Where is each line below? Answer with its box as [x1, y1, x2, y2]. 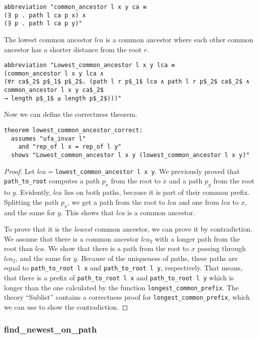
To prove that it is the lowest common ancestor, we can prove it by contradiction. [4, 224, 253, 234]
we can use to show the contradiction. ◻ [4, 302, 128, 312]
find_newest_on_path [4, 323, 97, 335]
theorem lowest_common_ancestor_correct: [4, 127, 143, 134]
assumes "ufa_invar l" [11, 135, 86, 142]
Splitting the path [4, 196, 59, 207]
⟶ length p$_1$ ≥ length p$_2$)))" [4, 94, 122, 102]
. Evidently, [15, 187, 51, 197]
